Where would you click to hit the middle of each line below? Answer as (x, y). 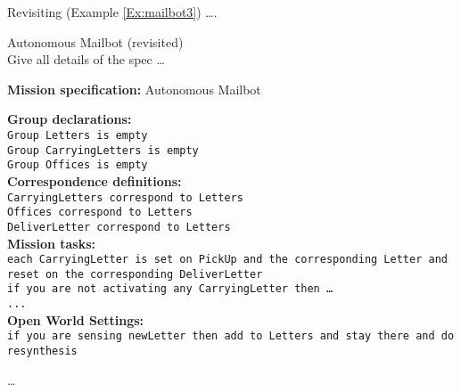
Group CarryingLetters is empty (103, 150)
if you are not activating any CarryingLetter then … (170, 289)
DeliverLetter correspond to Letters (119, 227)
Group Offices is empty (78, 165)
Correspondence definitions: (95, 180)
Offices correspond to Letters (100, 212)
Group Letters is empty (78, 135)
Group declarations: (70, 119)
